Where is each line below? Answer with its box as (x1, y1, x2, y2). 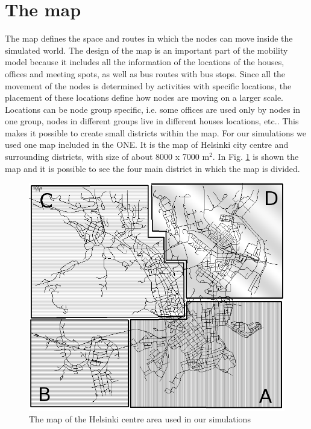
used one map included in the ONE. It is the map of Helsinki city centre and (5, 138, 289, 151)
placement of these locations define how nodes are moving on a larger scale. (5, 91, 283, 104)
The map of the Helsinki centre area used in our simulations (29, 413, 251, 425)
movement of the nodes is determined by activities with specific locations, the (5, 79, 292, 92)
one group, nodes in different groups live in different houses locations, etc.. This (5, 115, 299, 127)
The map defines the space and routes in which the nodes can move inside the (5, 32, 293, 45)
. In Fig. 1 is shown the (212, 150, 299, 163)
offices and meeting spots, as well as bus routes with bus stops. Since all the (5, 67, 286, 80)
